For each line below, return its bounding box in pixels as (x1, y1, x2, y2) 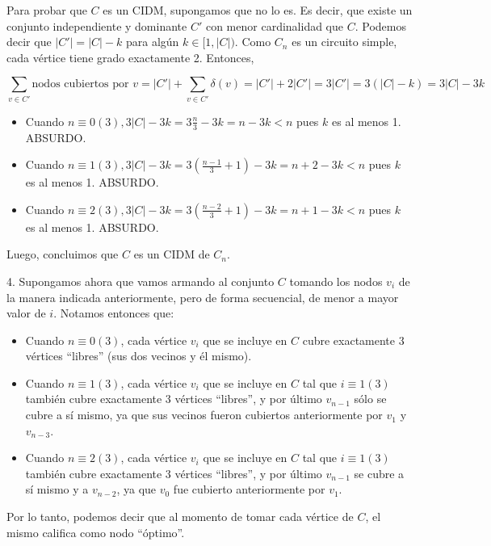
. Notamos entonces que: (53, 304, 174, 321)
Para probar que (6, 2, 87, 18)
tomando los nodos (289, 272, 383, 289)
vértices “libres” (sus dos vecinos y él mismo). (25, 347, 252, 364)
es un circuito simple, (292, 33, 397, 50)
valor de (6, 304, 46, 321)
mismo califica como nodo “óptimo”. (6, 523, 185, 540)
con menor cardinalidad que (205, 17, 344, 34)
